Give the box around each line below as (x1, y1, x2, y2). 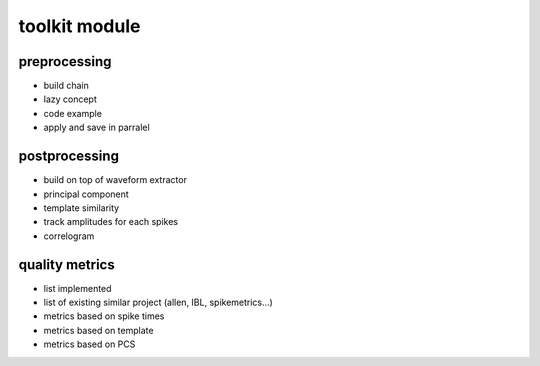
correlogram (43, 230, 95, 242)
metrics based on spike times (43, 310, 165, 322)
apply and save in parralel (43, 121, 150, 134)
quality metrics (18, 256, 115, 273)
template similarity (43, 201, 120, 214)
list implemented (43, 282, 112, 294)
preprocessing (18, 53, 112, 70)
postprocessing (18, 148, 120, 165)
